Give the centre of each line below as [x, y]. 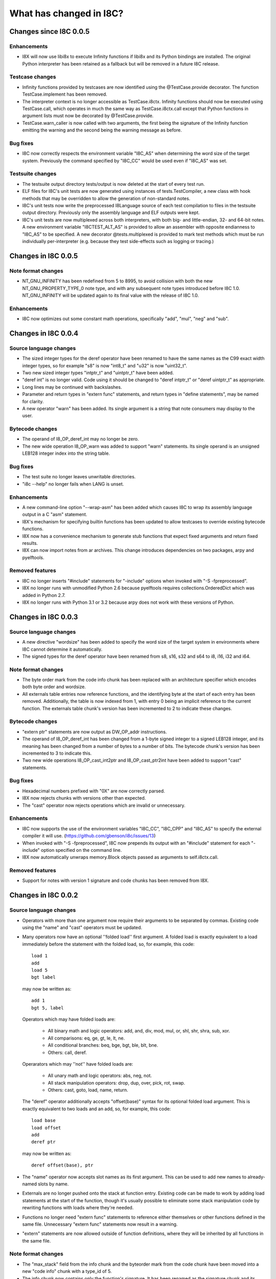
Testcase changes [33, 77]
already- [256, 1177]
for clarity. [33, 401]
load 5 [40, 970]
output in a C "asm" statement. [55, 515]
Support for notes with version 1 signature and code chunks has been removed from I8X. [116, 880]
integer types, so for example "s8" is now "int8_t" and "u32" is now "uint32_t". [105, 365]
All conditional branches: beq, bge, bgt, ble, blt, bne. [103, 1045]
